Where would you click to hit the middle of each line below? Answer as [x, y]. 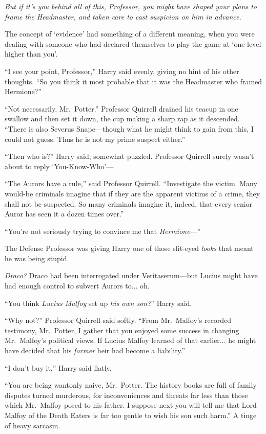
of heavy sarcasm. [33, 425]
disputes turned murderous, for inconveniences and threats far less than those [126, 395]
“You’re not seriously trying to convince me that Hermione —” [103, 231]
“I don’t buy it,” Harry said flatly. [58, 367]
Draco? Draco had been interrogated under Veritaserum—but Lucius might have [131, 275]
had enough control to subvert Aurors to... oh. [77, 286]
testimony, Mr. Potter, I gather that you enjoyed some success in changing [122, 330]
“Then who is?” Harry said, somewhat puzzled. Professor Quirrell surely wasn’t [129, 156]
